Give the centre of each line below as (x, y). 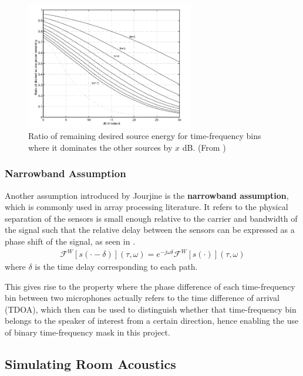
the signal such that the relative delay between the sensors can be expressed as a (150, 230)
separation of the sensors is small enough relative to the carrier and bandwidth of (151, 218)
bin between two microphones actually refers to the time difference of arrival (142, 298)
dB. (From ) (204, 147)
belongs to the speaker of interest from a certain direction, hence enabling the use (152, 321)
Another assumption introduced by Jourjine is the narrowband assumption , (147, 195)
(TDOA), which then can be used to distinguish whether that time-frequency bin (151, 309)
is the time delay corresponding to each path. (116, 267)
